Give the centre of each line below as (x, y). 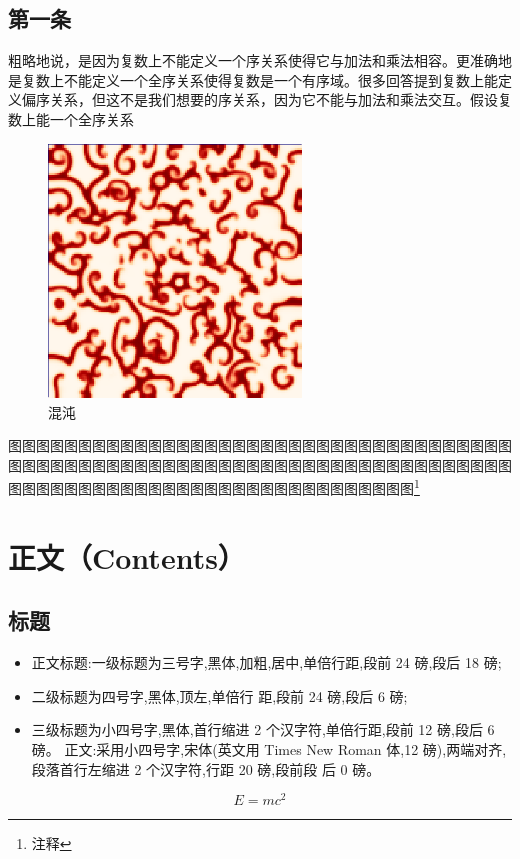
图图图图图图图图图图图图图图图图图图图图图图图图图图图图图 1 (214, 486)
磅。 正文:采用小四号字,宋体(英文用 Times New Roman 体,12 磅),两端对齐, (269, 748)
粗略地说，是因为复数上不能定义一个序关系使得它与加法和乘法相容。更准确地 (260, 60)
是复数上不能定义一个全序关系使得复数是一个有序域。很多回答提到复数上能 (253, 79)
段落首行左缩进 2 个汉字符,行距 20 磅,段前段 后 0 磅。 (206, 768)
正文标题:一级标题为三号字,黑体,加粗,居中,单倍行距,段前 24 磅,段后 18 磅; (266, 662)
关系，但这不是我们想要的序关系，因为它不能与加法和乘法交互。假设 (273, 99)
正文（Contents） (127, 556)
